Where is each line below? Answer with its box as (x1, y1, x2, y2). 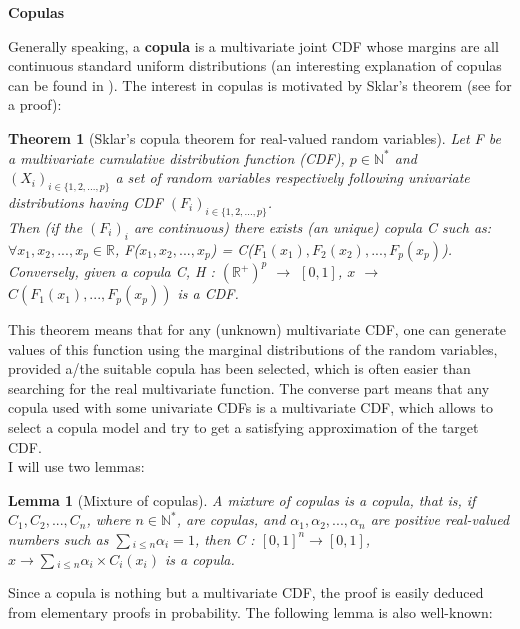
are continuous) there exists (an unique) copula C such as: (133, 216, 492, 237)
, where (86, 509, 131, 530)
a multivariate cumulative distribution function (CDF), (8, 147, 345, 168)
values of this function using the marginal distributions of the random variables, (8, 338, 498, 359)
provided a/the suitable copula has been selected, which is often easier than (8, 358, 471, 379)
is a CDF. (177, 283, 239, 304)
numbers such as (8, 528, 109, 549)
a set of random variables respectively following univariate (115, 167, 470, 188)
